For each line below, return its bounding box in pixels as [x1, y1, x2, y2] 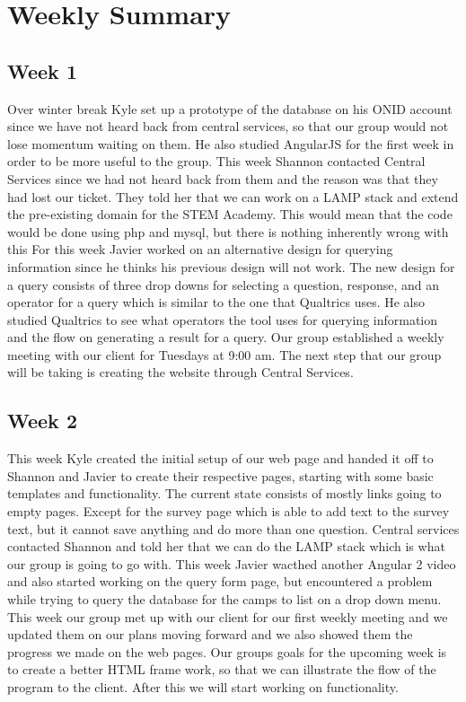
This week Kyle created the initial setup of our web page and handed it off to [7, 449, 434, 468]
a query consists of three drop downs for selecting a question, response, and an [7, 275, 440, 294]
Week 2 [7, 407, 77, 434]
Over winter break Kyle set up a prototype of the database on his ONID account [7, 99, 453, 118]
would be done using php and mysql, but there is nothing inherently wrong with [7, 222, 449, 241]
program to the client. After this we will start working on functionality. [7, 678, 399, 696]
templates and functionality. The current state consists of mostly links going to [7, 484, 442, 503]
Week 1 [7, 57, 77, 84]
